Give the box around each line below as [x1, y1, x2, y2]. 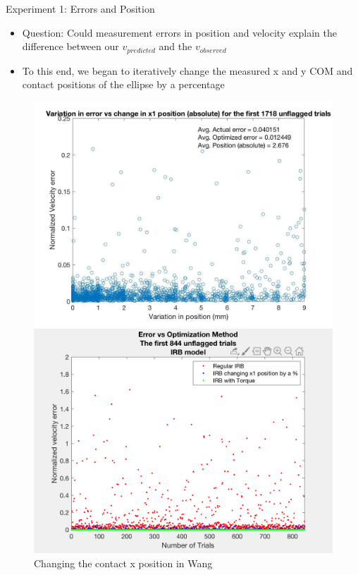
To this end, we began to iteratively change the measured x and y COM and [22, 63, 353, 78]
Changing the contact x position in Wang [34, 556, 213, 571]
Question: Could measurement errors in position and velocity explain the [22, 25, 337, 40]
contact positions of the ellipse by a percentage [22, 77, 225, 92]
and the [159, 39, 192, 54]
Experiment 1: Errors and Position [6, 1, 155, 16]
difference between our [22, 39, 119, 54]
